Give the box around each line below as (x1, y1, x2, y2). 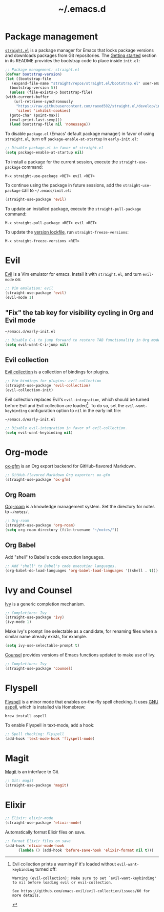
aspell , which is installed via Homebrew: (5, 704, 86, 710)
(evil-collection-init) (5, 388, 54, 392)
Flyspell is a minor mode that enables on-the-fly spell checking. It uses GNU (5, 699, 159, 704)
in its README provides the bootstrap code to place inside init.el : (5, 57, 140, 63)
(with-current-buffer (5, 95, 49, 100)
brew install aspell (5, 713, 47, 718)
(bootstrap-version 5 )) (9, 85, 58, 90)
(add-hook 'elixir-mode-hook (5, 843, 64, 848)
